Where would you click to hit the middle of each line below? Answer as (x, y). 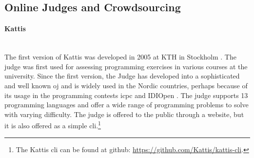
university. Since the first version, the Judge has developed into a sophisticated (122, 76)
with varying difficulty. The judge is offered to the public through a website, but (124, 114)
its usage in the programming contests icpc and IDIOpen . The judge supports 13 (126, 95)
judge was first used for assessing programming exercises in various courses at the (126, 66)
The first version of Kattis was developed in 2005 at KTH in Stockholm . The (120, 57)
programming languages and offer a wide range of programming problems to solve (127, 105)
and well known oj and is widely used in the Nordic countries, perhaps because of (126, 85)
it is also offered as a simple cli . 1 (53, 125)
